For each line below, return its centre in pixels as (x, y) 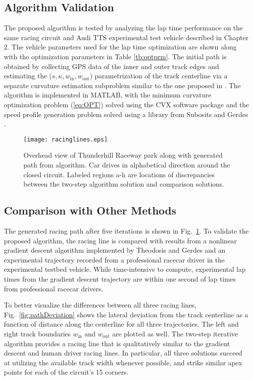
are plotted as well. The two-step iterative (175, 333)
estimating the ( (28, 76)
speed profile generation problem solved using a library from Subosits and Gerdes (126, 114)
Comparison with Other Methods (90, 210)
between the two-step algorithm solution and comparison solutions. (124, 184)
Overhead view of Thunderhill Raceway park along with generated (123, 155)
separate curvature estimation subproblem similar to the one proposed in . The (122, 85)
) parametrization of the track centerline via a (159, 76)
